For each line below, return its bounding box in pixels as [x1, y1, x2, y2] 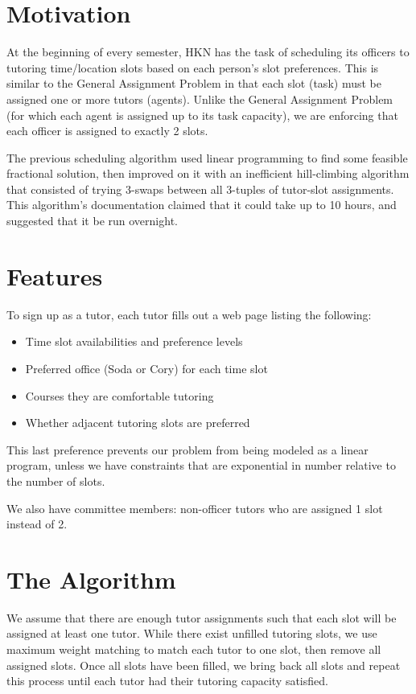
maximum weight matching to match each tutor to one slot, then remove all [6, 641, 381, 658]
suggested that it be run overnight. [6, 212, 178, 229]
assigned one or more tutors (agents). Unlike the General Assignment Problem [6, 90, 393, 107]
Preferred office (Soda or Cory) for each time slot [25, 359, 268, 376]
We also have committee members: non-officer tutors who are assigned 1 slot [6, 499, 383, 516]
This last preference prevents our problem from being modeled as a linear [6, 441, 369, 458]
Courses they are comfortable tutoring [25, 387, 214, 404]
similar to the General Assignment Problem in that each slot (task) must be [6, 75, 381, 92]
